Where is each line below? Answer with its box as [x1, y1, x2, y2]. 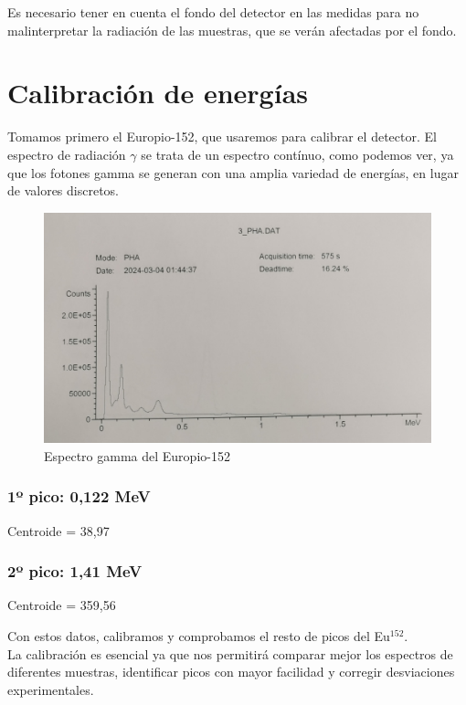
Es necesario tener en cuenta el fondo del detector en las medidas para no [7, 3, 419, 21]
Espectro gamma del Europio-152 [44, 446, 230, 465]
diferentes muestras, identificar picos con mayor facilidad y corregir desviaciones [7, 662, 455, 681]
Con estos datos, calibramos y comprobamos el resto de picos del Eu [7, 626, 390, 646]
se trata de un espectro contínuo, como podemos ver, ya [141, 144, 454, 163]
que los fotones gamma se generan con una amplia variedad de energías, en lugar [7, 163, 459, 182]
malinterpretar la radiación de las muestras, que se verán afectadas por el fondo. [7, 20, 457, 39]
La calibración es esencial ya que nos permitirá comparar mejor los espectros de [7, 644, 453, 663]
